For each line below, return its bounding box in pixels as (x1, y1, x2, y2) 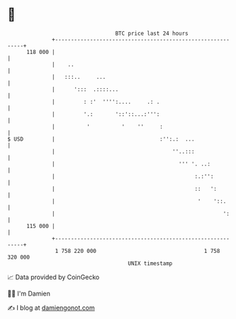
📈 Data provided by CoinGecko (7, 273, 100, 281)
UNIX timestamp (128, 259, 173, 267)
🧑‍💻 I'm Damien (7, 289, 51, 298)
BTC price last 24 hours (115, 30, 189, 37)
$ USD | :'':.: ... (7, 135, 195, 143)
